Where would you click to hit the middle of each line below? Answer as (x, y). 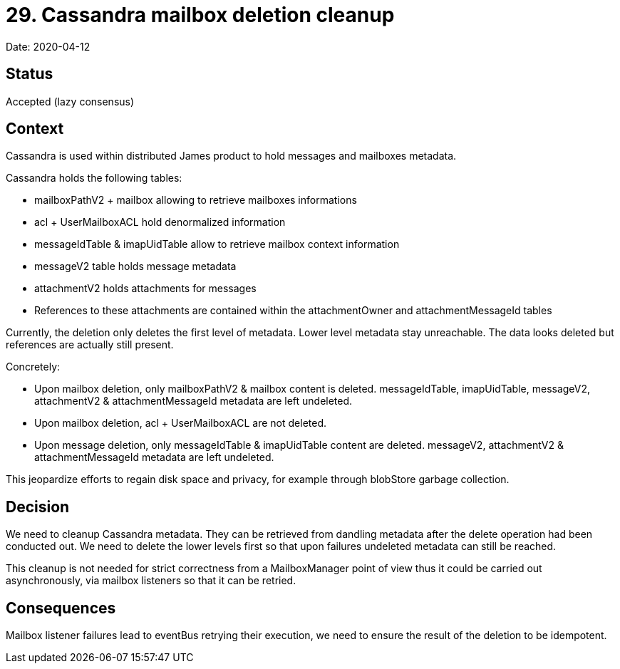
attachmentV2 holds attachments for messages (145, 289)
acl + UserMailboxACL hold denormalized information (160, 222)
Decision (38, 507)
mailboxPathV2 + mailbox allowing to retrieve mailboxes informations (196, 200)
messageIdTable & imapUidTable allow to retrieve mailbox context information (217, 244)
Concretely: (33, 367)
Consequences (61, 608)
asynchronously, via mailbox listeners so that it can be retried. (151, 581)
